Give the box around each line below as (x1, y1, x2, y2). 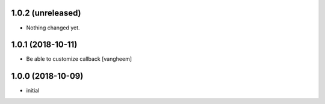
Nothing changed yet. (26, 24, 81, 31)
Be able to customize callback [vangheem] (26, 55, 132, 63)
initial (26, 87, 40, 94)
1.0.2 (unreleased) (11, 8, 81, 18)
